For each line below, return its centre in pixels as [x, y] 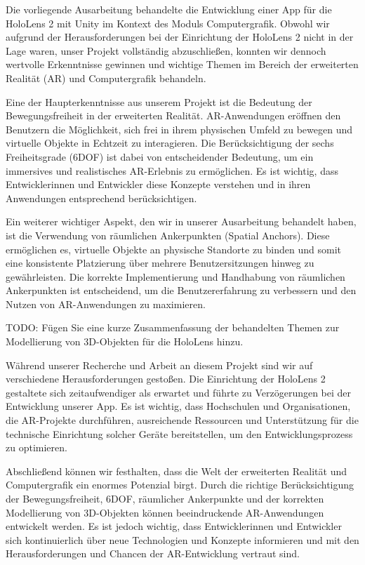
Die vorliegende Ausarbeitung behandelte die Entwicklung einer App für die [169, 9]
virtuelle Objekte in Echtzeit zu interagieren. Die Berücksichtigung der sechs [170, 143]
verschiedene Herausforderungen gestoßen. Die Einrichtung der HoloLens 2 [166, 379]
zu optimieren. [36, 447]
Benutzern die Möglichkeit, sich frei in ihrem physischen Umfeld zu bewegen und [179, 129]
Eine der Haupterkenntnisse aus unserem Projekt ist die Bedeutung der [159, 101]
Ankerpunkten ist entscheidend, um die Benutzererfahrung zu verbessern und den [181, 290]
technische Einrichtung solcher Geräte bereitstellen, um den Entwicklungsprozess [179, 433]
